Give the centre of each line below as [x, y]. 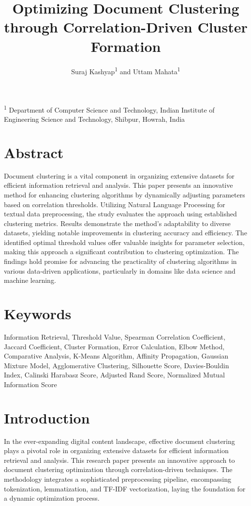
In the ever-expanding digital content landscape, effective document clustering [119, 441]
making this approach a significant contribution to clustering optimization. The [121, 252]
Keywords [38, 314]
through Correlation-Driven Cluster [126, 27]
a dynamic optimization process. [52, 498]
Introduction [47, 417]
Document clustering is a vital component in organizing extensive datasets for [119, 175]
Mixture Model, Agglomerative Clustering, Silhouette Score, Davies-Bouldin [117, 365]
